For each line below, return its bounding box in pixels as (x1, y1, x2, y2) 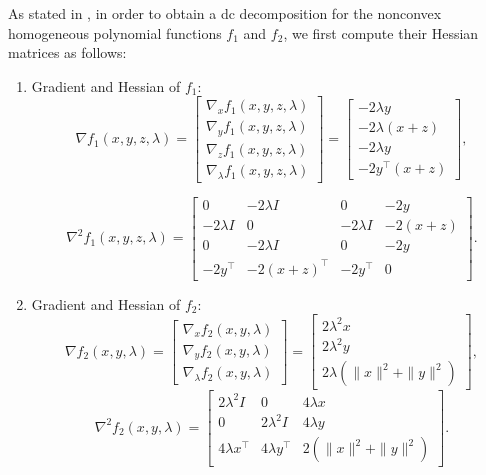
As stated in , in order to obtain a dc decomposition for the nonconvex (8, 3, 442, 23)
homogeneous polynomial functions (8, 22, 222, 43)
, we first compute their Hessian (283, 22, 479, 43)
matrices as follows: (8, 42, 127, 63)
